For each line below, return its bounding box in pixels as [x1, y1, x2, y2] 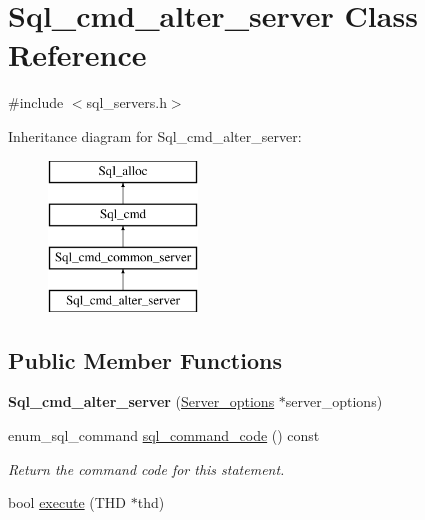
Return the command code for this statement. [8, 458, 285, 479]
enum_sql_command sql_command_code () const [8, 425, 320, 446]
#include [8, 92, 64, 113]
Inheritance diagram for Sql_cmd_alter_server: [8, 125, 302, 146]
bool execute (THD [8, 492, 127, 513]
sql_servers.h [86, 92, 167, 113]
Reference [8, 34, 147, 75]
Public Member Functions [8, 344, 282, 375]
